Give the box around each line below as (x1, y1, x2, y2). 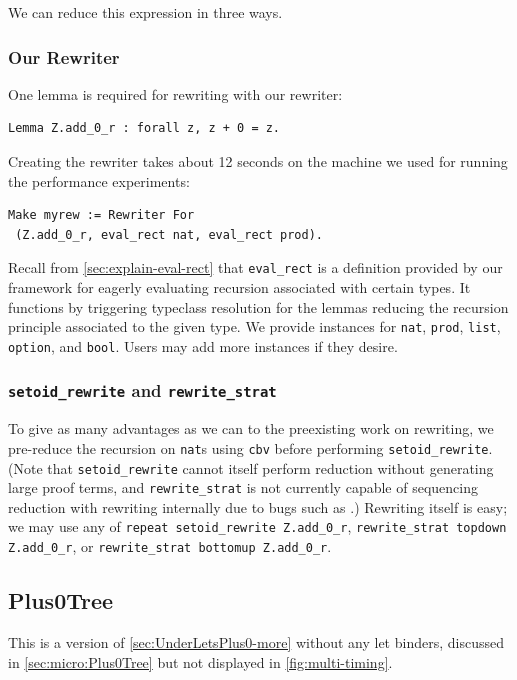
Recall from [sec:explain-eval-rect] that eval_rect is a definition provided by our (8, 257, 503, 278)
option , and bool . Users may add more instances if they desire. (8, 335, 398, 356)
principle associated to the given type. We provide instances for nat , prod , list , (8, 316, 501, 337)
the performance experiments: (8, 170, 190, 191)
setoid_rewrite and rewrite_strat (8, 378, 277, 403)
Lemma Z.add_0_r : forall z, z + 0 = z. (8, 121, 281, 136)
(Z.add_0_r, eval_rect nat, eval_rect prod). (15, 227, 323, 242)
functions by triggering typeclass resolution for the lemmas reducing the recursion (8, 296, 509, 317)
